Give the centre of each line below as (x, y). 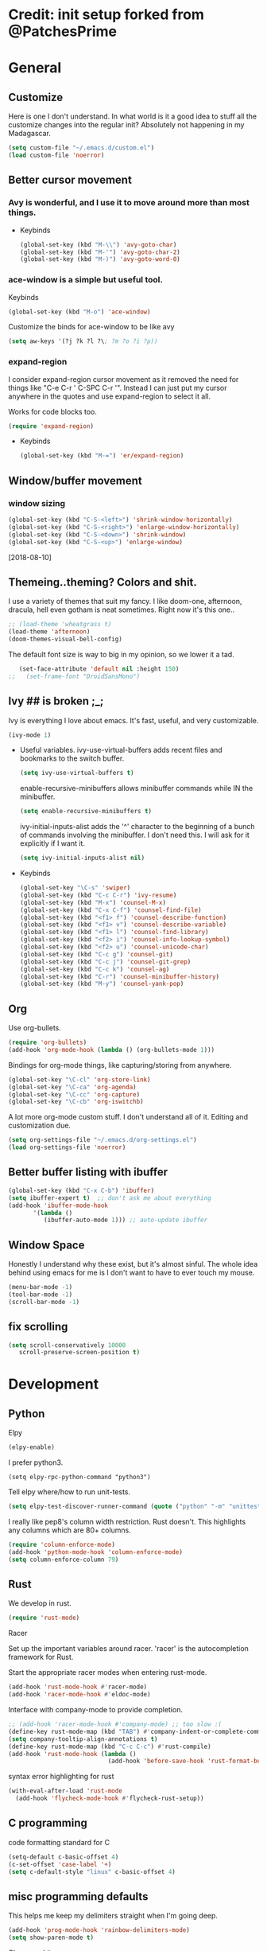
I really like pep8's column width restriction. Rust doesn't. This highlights (127, 1522)
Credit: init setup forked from (106, 15)
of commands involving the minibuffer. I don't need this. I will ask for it (135, 835)
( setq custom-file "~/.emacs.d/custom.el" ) (81, 148)
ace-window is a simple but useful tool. (85, 280)
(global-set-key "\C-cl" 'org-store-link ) (79, 1080)
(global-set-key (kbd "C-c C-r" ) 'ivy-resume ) (98, 895)
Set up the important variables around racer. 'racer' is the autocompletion (128, 1649)
